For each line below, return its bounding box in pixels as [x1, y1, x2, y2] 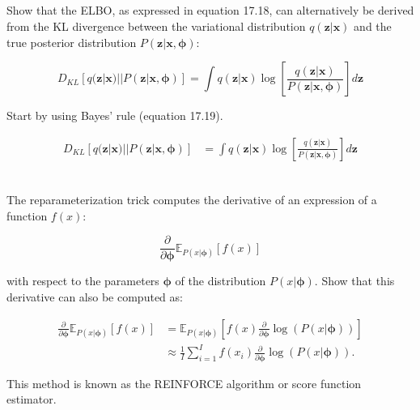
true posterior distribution [6, 33, 137, 50]
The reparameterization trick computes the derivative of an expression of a [6, 191, 377, 208]
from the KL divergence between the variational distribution [6, 17, 306, 34]
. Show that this [314, 272, 395, 289]
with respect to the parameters [6, 272, 159, 289]
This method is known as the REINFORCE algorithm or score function [6, 374, 362, 391]
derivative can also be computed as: [6, 288, 183, 305]
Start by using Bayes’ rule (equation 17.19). [6, 107, 223, 124]
